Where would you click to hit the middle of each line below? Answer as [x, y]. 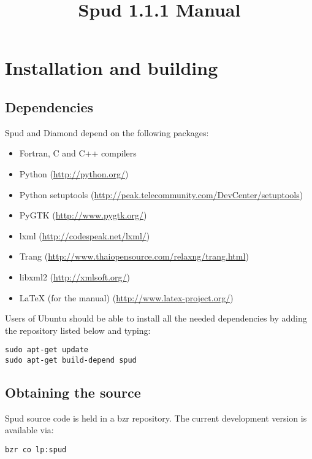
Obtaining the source [73, 392]
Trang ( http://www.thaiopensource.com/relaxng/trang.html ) [134, 256]
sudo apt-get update [47, 350]
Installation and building [112, 68]
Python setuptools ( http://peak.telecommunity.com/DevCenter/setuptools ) [161, 194]
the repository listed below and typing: [78, 330]
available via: [29, 430]
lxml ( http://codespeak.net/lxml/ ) [85, 235]
